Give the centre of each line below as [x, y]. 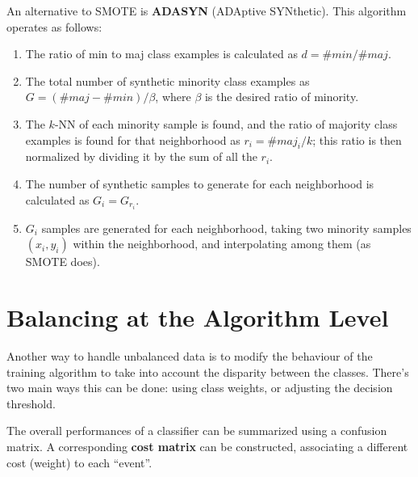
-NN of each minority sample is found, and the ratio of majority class [226, 123]
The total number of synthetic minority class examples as [167, 80]
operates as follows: [54, 26]
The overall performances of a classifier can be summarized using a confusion [197, 431]
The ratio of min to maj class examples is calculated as [161, 54]
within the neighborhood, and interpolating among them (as [222, 244]
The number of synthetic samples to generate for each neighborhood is [200, 183]
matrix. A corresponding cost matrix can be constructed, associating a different [207, 446]
